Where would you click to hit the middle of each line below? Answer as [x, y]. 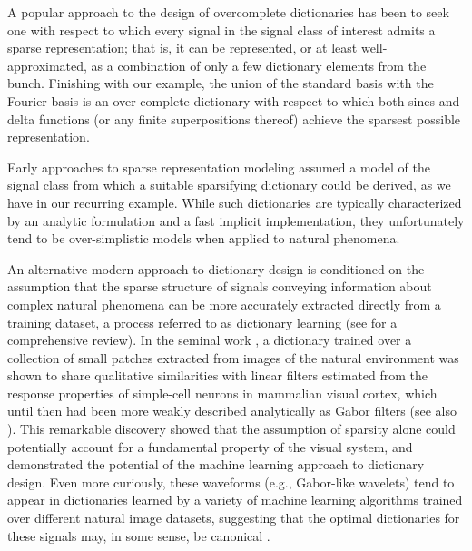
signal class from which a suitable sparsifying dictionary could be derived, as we [229, 185]
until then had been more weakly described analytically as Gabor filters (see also [232, 411]
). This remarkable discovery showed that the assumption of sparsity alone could [231, 429]
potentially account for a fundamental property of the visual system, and [210, 446]
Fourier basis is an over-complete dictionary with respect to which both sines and [234, 100]
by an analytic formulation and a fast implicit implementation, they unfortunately [236, 220]
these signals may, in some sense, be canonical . [139, 535]
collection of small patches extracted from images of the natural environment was [233, 357]
